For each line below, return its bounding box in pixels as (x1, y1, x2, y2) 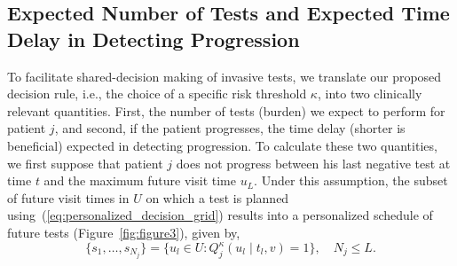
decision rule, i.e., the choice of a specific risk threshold (7, 84, 307, 103)
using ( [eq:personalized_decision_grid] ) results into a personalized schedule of (7, 206, 433, 224)
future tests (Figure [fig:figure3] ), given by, (7, 223, 240, 241)
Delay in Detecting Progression (7, 25, 300, 52)
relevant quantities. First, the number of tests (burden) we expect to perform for (7, 101, 445, 120)
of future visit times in (7, 188, 130, 207)
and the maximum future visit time (43, 171, 236, 190)
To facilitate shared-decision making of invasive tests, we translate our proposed (7, 66, 442, 85)
